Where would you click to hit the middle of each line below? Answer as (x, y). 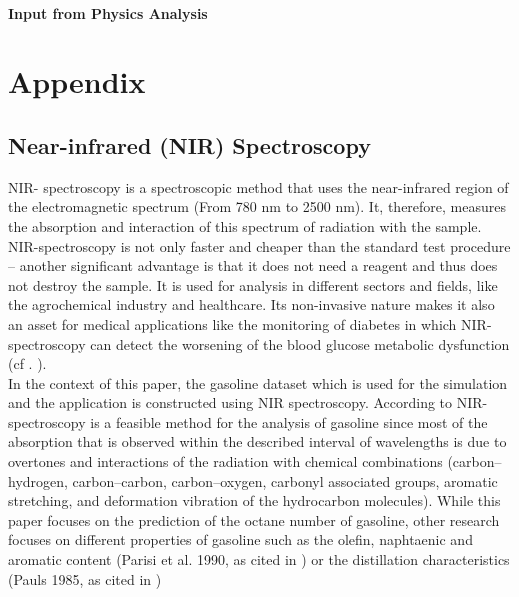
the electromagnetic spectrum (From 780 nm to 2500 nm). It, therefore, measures (257, 206)
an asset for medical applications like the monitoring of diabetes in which (232, 323)
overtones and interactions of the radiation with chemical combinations (225, 461)
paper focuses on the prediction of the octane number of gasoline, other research (254, 519)
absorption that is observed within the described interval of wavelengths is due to (257, 441)
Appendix (77, 81)
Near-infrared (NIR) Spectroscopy (189, 144)
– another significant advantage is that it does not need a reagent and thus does (253, 265)
